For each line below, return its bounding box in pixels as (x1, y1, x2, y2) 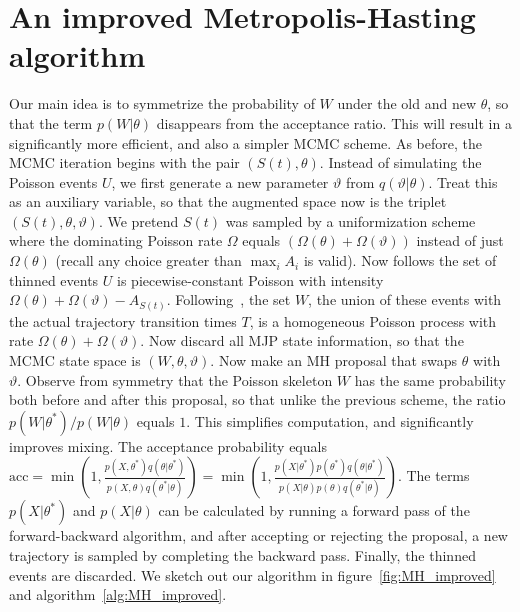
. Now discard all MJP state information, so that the (140, 330, 464, 351)
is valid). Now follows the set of (303, 250, 497, 271)
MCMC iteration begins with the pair (9, 152, 240, 173)
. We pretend (98, 210, 179, 231)
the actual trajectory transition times (9, 310, 237, 331)
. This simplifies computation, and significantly (186, 410, 474, 431)
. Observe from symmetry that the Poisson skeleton (17, 369, 333, 390)
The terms (406, 465, 470, 486)
